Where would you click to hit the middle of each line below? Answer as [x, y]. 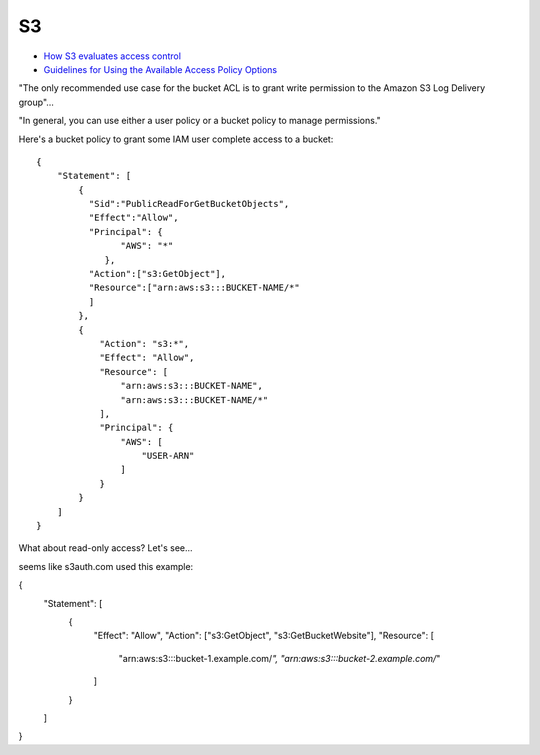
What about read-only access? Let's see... [106, 548]
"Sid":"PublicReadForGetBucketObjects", [189, 204]
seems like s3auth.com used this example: [106, 566]
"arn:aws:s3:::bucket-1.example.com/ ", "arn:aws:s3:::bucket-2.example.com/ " [279, 658]
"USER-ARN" [168, 456]
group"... [36, 102]
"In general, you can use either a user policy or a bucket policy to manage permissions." [200, 121]
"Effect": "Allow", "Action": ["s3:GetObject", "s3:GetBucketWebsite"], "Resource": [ [264, 636]
